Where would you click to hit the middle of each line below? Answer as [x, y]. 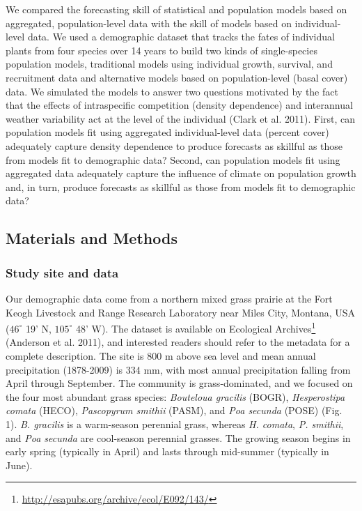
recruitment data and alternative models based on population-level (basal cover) [177, 77]
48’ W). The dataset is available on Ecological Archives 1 [196, 327]
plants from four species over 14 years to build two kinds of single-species [162, 50]
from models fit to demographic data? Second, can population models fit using [173, 159]
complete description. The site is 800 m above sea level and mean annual [161, 355]
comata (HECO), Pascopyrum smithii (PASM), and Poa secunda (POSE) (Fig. [174, 410]
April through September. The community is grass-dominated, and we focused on [179, 383]
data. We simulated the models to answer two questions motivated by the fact [172, 91]
